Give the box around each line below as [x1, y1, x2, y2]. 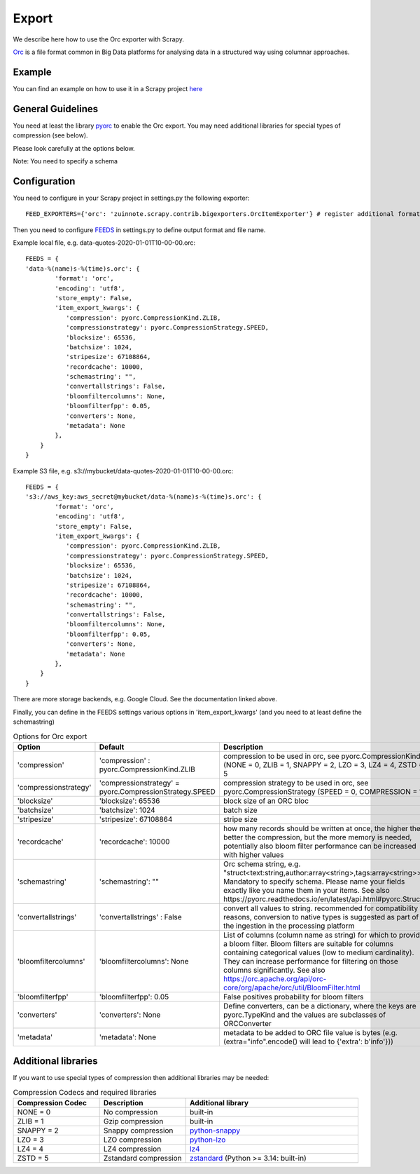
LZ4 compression [103, 1144, 162, 1154]
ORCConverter [223, 1018, 272, 1028]
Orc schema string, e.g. [223, 859, 301, 869]
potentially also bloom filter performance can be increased [223, 841, 416, 851]
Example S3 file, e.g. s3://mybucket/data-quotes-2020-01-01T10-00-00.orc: [13, 466, 234, 475]
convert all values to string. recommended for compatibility [223, 903, 419, 913]
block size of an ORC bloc [223, 796, 309, 806]
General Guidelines [13, 102, 98, 115]
